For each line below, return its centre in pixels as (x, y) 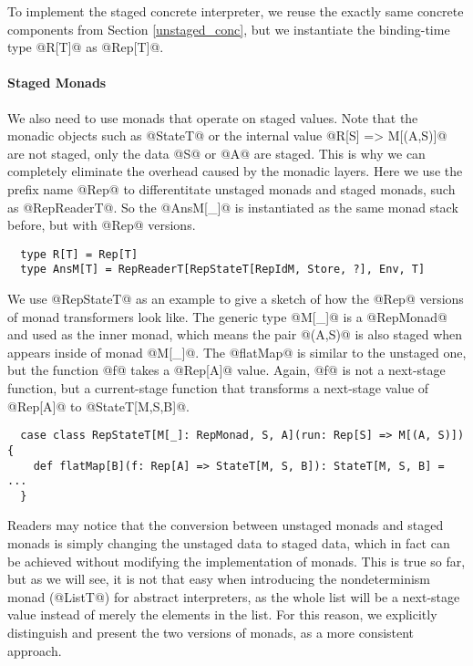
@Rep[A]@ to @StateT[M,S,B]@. (98, 406)
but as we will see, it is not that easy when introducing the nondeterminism (219, 579)
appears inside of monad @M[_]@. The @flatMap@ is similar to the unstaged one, (237, 352)
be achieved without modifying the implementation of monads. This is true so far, (236, 561)
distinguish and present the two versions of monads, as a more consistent (211, 633)
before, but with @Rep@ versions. (102, 225)
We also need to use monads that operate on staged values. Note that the (213, 117)
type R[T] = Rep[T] (79, 254)
